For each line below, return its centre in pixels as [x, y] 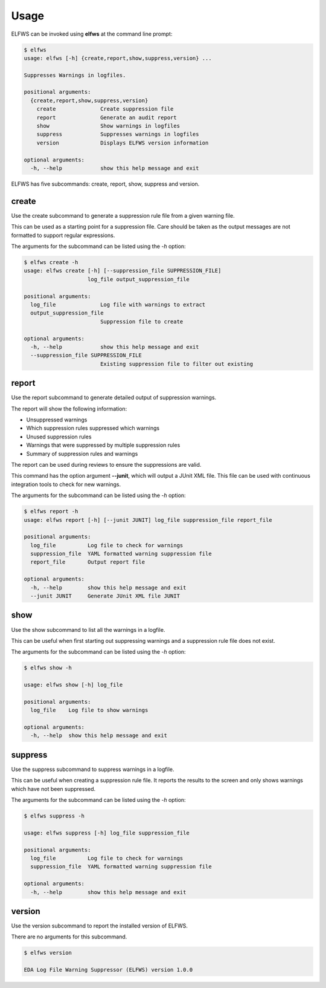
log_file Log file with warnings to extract [118, 304]
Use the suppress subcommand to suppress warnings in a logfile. [93, 769]
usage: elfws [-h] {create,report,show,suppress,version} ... [118, 58]
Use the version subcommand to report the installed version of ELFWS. [100, 926]
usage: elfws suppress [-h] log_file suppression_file [107, 833]
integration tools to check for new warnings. [66, 484]
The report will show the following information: [69, 409]
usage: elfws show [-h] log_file [73, 685]
